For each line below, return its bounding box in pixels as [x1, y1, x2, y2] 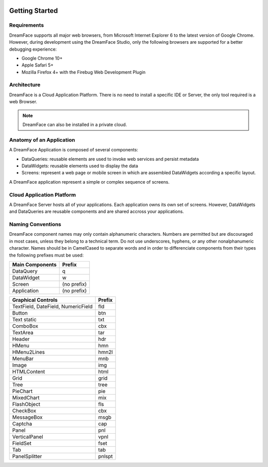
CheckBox [12, 407, 37, 414]
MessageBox [12, 413, 43, 420]
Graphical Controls [12, 296, 58, 303]
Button [12, 309, 28, 316]
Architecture [9, 81, 41, 88]
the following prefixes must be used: [9, 252, 84, 258]
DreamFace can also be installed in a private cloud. [22, 122, 127, 128]
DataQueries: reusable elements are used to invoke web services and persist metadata [21, 156, 199, 162]
